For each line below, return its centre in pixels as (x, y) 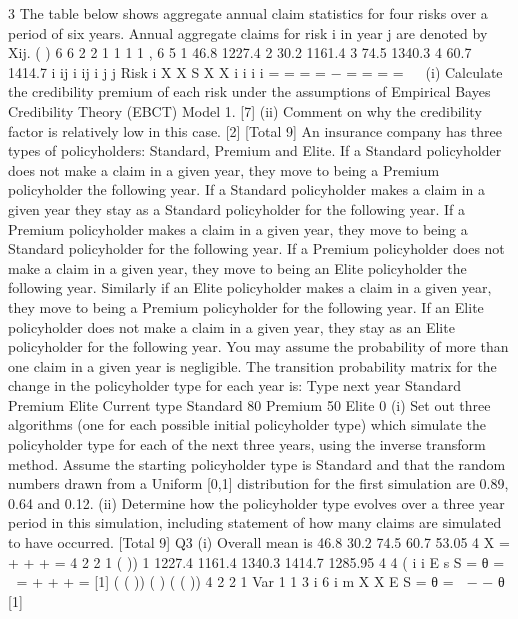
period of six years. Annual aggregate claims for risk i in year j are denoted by (248, 32)
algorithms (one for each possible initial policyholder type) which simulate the (247, 424)
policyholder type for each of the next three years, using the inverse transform (247, 444)
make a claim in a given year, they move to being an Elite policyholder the (237, 267)
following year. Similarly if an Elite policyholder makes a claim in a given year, (250, 287)
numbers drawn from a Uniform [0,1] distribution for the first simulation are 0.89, (258, 483)
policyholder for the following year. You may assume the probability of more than (258, 346)
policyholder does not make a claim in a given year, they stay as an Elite (231, 326)
